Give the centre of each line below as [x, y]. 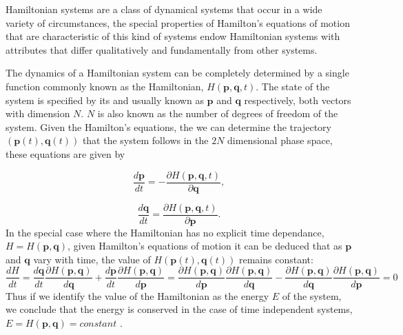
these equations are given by [65, 153]
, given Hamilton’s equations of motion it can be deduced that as [205, 246]
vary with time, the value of [92, 259]
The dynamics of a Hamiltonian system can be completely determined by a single [177, 73]
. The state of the [293, 86]
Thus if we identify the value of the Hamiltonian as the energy [137, 295]
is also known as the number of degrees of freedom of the [218, 113]
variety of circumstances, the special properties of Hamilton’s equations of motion [178, 22]
